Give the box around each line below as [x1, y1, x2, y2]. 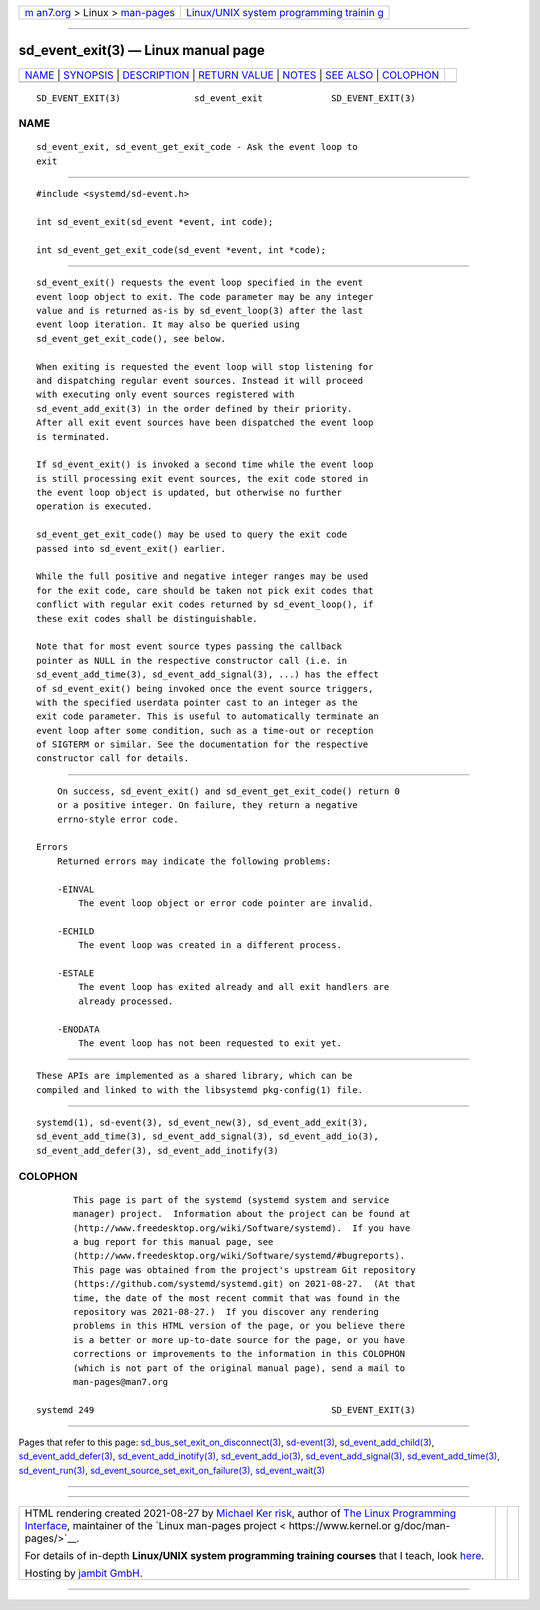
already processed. [78, 995, 174, 1007]
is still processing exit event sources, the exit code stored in [36, 473, 369, 484]
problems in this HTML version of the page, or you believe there [73, 1320, 406, 1332]
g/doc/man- [393, 1519, 451, 1533]
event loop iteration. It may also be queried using [36, 319, 300, 330]
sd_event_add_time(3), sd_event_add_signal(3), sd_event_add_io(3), [36, 1131, 379, 1142]
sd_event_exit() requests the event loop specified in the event [36, 277, 364, 289]
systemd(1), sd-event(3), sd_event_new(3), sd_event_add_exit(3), [36, 1117, 369, 1129]
